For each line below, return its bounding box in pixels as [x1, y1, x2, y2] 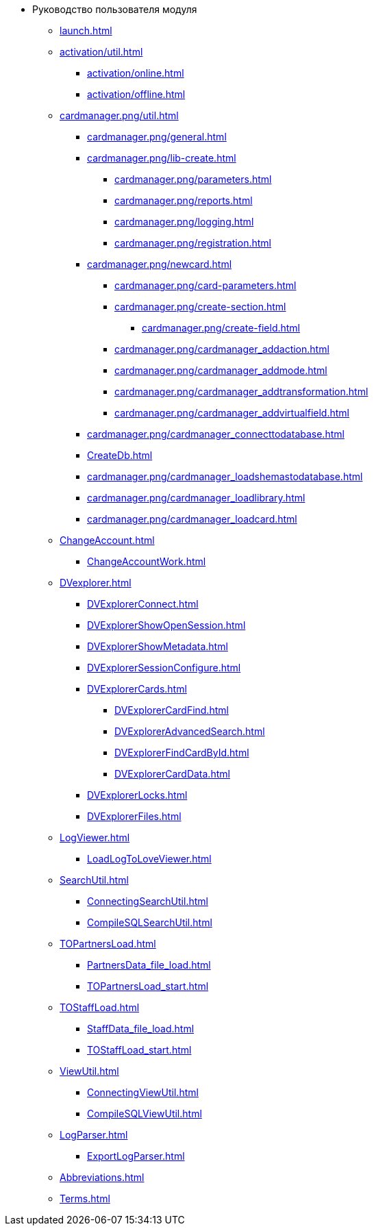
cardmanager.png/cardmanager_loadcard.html [87, 513, 297, 525]
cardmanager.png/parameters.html [114, 173, 272, 185]
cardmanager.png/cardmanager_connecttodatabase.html [87, 428, 345, 440]
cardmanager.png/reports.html [114, 195, 253, 206]
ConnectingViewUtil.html [87, 1086, 199, 1098]
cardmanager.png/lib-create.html [87, 152, 236, 164]
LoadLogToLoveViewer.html [87, 853, 212, 865]
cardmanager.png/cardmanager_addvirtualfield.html [114, 407, 349, 419]
